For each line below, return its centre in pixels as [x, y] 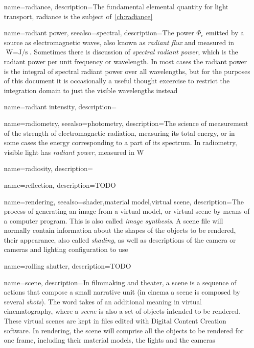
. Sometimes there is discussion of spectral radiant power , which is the [134, 52]
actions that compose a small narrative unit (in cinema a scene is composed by [122, 292]
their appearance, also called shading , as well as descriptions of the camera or [120, 239]
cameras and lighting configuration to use [66, 249]
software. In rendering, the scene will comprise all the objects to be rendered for [124, 330]
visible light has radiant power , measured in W [74, 152]
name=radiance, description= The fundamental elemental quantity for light [116, 6]
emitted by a [225, 33]
